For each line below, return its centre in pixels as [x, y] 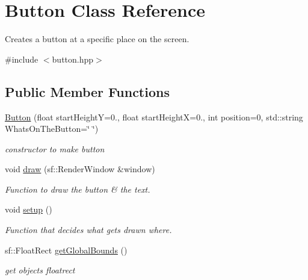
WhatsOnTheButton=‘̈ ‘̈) [52, 129]
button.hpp [73, 59]
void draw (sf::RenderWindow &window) [80, 169]
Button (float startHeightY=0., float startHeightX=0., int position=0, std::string [154, 117]
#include [22, 59]
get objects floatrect [40, 270]
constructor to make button [55, 148]
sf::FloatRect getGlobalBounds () [66, 250]
